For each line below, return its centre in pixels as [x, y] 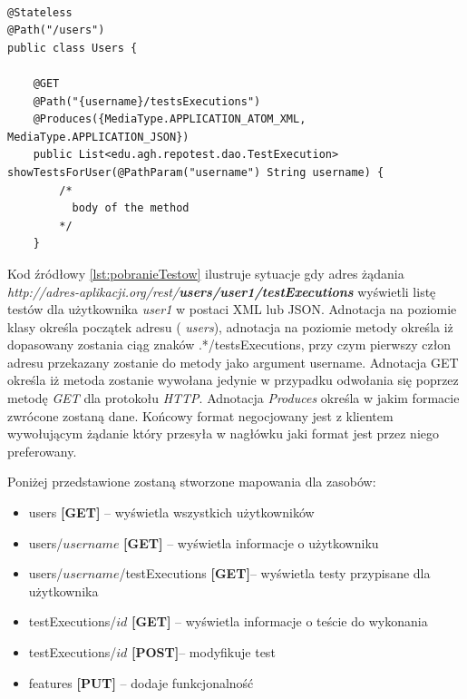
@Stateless [40, 12]
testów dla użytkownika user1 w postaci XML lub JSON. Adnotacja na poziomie [232, 309]
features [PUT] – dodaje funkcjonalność [141, 682]
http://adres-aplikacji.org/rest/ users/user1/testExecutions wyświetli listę [222, 291]
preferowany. [42, 451]
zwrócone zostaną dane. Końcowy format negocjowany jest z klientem [200, 415]
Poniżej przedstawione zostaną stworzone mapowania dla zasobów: [192, 482]
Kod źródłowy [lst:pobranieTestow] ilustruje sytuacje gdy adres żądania [206, 273]
